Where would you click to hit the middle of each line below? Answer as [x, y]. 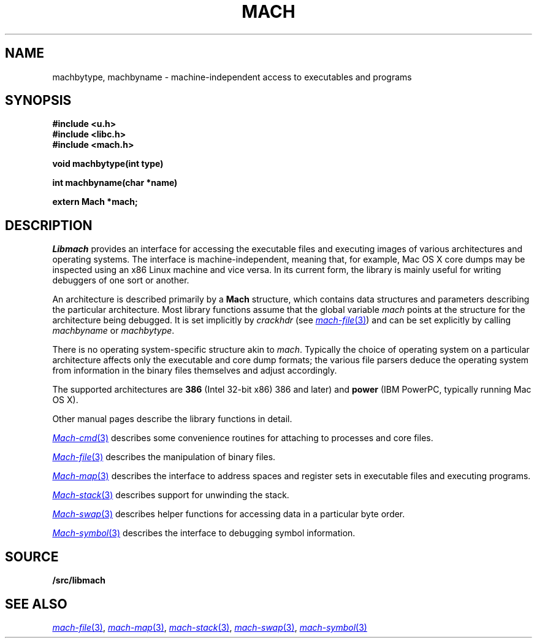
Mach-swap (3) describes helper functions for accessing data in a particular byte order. [229, 514]
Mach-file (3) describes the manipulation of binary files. [164, 457]
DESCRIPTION [49, 225]
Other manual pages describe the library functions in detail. [172, 419]
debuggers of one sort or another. [121, 280]
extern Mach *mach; [95, 202]
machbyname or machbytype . [113, 331]
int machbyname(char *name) [115, 183]
